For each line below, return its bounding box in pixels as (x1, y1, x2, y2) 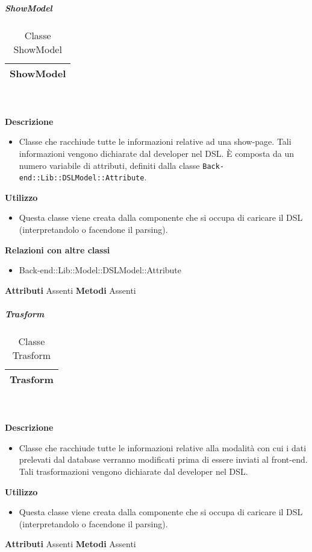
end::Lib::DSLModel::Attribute (19, 174, 145, 183)
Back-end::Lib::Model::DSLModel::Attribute (19, 264, 182, 276)
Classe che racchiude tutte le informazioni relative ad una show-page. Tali (19, 135, 292, 148)
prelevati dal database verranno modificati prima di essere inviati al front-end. (19, 453, 308, 466)
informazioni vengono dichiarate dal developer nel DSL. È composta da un (19, 147, 294, 159)
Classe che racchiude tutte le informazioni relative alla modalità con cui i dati (19, 441, 307, 454)
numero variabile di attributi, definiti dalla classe (19, 159, 200, 171)
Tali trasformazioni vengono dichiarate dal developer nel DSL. (19, 465, 248, 477)
